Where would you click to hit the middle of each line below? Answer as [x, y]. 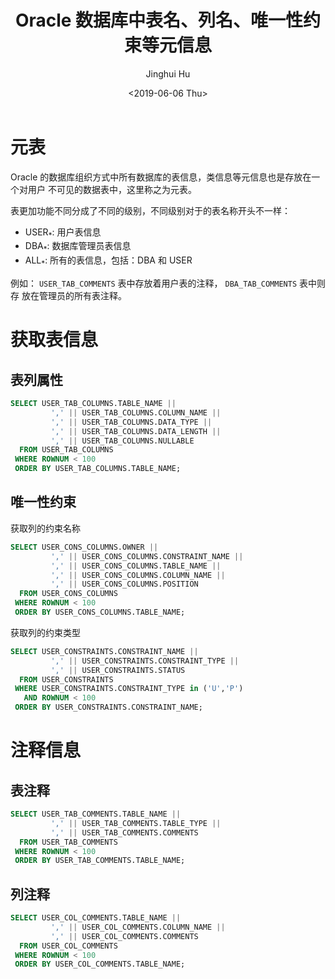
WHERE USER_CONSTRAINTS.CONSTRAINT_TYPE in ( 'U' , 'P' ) [129, 689]
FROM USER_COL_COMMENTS [68, 946]
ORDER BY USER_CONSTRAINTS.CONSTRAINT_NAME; [108, 707]
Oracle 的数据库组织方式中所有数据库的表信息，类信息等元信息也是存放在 [161, 177]
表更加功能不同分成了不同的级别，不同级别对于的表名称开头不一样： [150, 210]
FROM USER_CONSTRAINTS [66, 679]
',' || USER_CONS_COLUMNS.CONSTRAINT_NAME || [147, 556]
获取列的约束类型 [45, 632]
